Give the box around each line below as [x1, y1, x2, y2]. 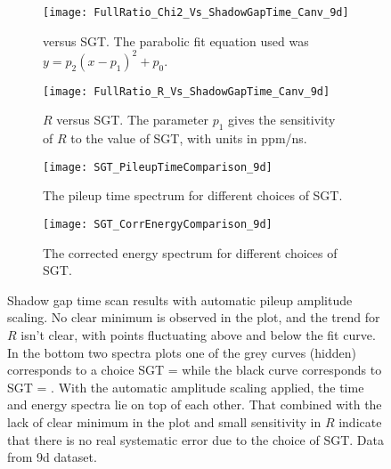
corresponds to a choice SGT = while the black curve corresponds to [7, 360, 382, 379]
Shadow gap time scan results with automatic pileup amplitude [7, 290, 353, 309]
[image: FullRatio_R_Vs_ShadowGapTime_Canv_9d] [43, 85, 330, 98]
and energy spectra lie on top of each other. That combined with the [7, 395, 382, 414]
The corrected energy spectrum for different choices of [43, 243, 338, 262]
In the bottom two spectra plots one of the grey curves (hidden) [7, 343, 356, 361]
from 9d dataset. [7, 448, 97, 466]
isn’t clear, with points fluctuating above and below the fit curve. [20, 326, 376, 344]
